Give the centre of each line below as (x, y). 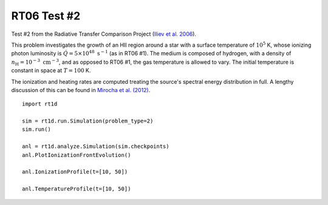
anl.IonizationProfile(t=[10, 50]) (75, 172)
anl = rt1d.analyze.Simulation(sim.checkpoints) (96, 146)
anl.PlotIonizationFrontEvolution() (77, 155)
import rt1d (40, 104)
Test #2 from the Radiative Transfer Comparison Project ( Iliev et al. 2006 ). (104, 34)
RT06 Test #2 (46, 16)
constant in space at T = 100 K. (51, 70)
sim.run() (36, 129)
